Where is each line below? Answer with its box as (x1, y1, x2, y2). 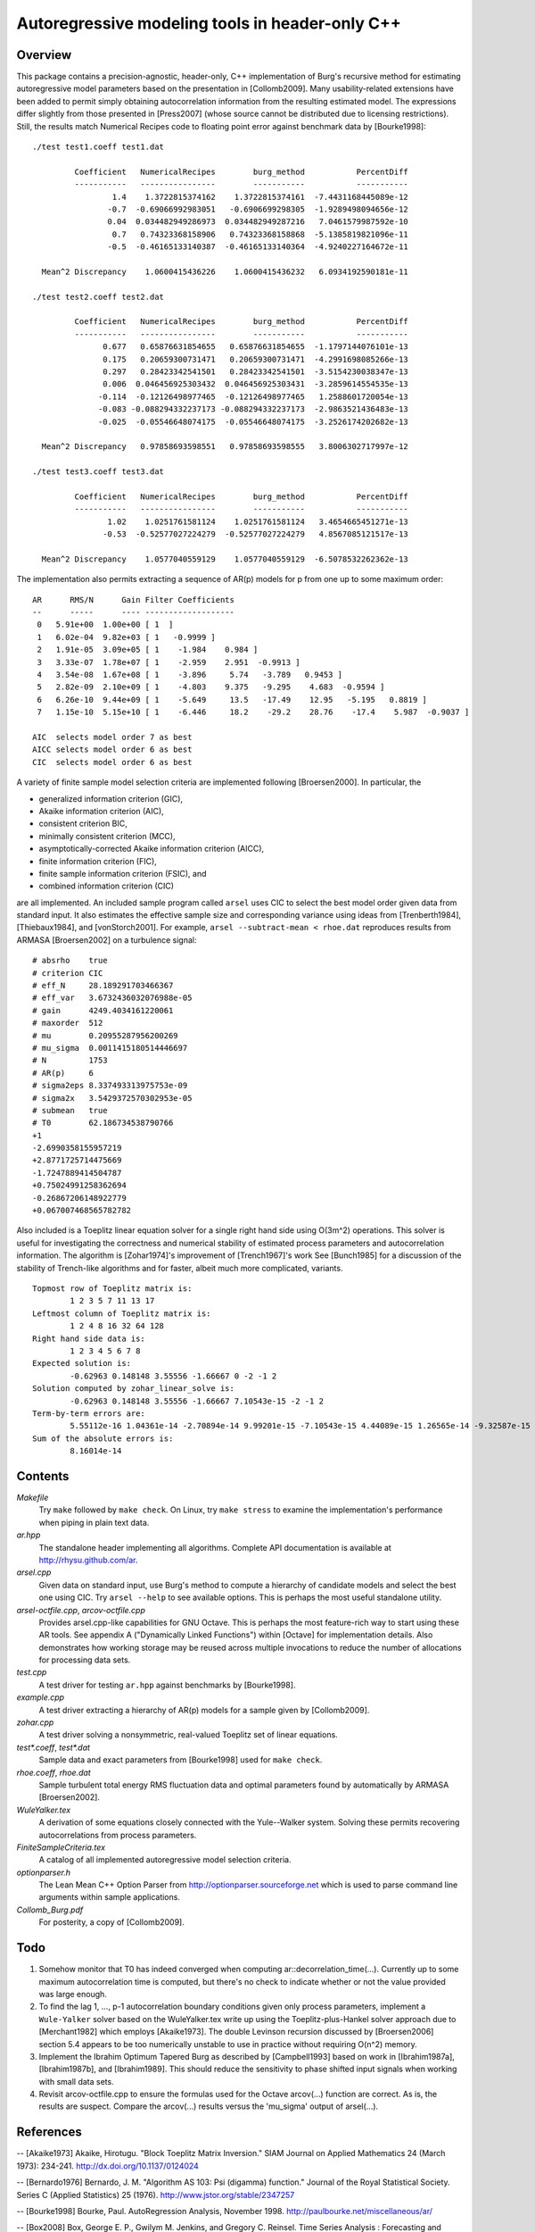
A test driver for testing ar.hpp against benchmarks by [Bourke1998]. (38, 1679, 296, 1690)
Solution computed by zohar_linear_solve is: (32, 1384, 235, 1394)
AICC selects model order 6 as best (32, 745, 193, 754)
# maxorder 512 (32, 1018, 103, 1029)
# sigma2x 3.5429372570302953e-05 (32, 1093, 193, 1103)
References (16, 2125, 82, 2140)
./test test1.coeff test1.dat (32, 142, 165, 152)
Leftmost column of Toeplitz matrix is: (32, 1308, 211, 1319)
